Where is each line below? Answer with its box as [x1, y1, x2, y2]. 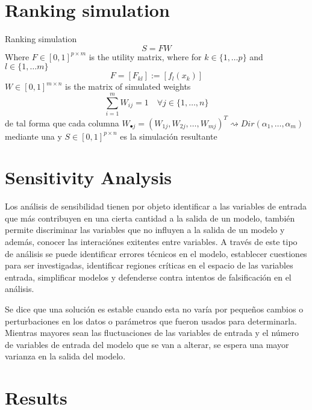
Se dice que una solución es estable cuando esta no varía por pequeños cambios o [5, 303, 304, 315]
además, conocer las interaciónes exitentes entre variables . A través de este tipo [5, 235, 298, 248]
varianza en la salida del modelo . [5, 350, 126, 362]
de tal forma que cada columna [5, 116, 119, 129]
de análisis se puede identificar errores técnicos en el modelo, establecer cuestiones [5, 247, 307, 259]
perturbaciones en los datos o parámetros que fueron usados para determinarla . [5, 314, 297, 327]
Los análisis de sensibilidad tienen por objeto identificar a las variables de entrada [5, 200, 307, 213]
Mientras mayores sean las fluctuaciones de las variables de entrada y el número [5, 326, 299, 339]
